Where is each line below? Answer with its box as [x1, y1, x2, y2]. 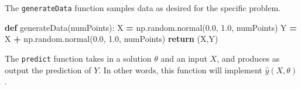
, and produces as [217, 52, 280, 64]
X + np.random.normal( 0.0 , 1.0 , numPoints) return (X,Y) [5, 33, 218, 45]
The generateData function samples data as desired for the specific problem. [5, 2, 281, 13]
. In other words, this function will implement [98, 63, 262, 76]
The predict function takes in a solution [5, 52, 152, 64]
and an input [160, 52, 207, 64]
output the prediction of [5, 63, 91, 76]
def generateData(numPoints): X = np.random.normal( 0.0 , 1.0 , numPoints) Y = [5, 21, 297, 33]
